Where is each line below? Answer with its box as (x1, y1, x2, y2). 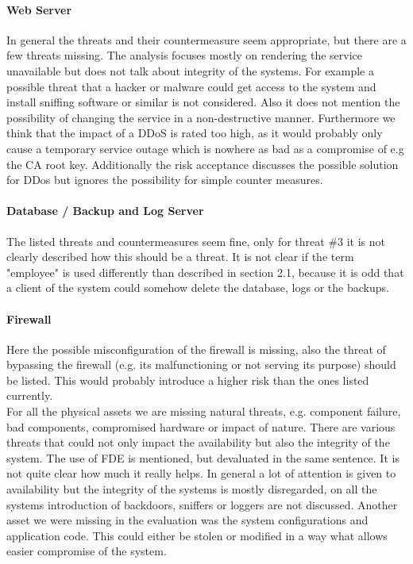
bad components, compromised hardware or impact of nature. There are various (6, 418, 396, 435)
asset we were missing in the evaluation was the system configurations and (6, 512, 369, 528)
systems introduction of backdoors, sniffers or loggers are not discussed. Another (6, 496, 398, 512)
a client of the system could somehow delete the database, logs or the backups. (6, 279, 389, 296)
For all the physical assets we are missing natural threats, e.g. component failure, (6, 403, 401, 420)
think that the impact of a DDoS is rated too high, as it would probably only (6, 125, 383, 141)
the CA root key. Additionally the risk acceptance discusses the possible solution (6, 155, 399, 172)
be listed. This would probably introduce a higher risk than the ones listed (6, 371, 369, 388)
